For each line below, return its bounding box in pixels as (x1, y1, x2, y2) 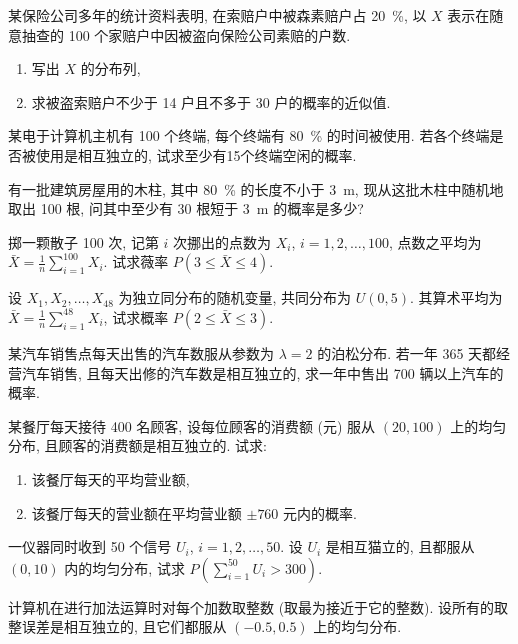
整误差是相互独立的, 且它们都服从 (8, 616, 227, 637)
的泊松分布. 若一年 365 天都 (317, 342, 497, 363)
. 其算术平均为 (409, 287, 503, 308)
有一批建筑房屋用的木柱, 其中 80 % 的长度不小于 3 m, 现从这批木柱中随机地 (8, 178, 504, 199)
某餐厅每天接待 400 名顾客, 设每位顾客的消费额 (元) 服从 (8, 415, 376, 436)
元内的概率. (283, 502, 357, 523)
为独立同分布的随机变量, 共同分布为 (118, 287, 352, 308)
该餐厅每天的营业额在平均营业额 (31, 502, 242, 523)
